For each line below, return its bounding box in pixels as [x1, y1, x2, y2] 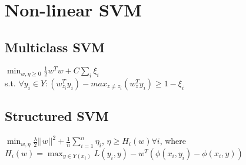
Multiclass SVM [5, 38, 105, 56]
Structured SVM [5, 107, 109, 125]
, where [159, 134, 187, 147]
